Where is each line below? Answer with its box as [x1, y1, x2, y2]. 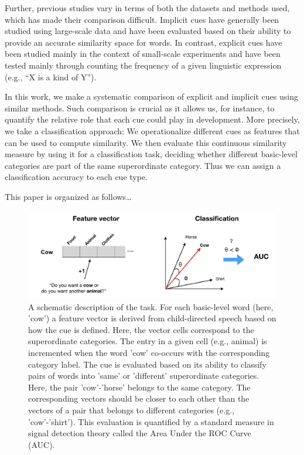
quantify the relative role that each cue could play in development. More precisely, [5, 113, 300, 125]
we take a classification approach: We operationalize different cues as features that [5, 124, 300, 137]
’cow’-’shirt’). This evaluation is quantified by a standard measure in [28, 415, 274, 427]
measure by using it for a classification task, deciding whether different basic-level [5, 148, 298, 160]
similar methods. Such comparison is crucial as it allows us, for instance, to [5, 101, 275, 114]
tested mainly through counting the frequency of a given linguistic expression [5, 59, 282, 71]
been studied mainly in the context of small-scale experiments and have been [5, 47, 281, 60]
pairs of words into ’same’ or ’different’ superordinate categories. [28, 369, 259, 382]
